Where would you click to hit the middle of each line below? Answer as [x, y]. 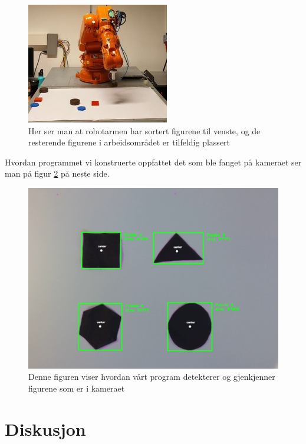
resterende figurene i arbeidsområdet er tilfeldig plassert [129, 142]
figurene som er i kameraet [77, 388]
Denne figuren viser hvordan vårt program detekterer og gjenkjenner [152, 377]
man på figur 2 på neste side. [57, 173]
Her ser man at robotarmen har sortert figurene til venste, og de [144, 130]
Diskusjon [45, 428]
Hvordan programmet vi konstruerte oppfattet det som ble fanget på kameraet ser [153, 162]
